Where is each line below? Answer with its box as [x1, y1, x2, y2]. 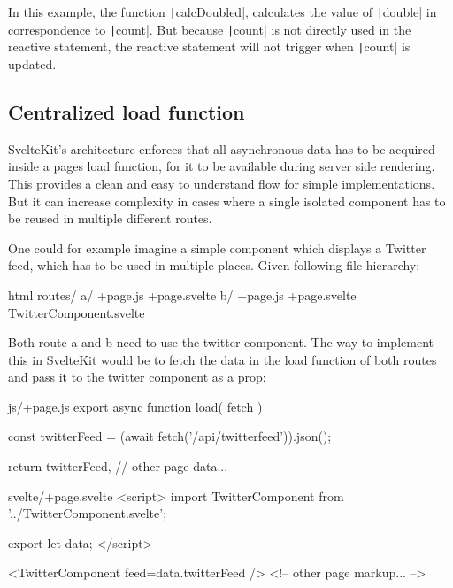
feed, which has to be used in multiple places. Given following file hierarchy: [8, 256, 420, 275]
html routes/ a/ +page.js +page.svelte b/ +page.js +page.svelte [8, 285, 357, 304]
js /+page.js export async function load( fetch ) [8, 397, 263, 415]
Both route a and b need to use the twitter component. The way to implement [8, 333, 434, 352]
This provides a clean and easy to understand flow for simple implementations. [8, 174, 435, 192]
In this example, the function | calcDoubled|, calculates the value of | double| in [8, 3, 437, 20]
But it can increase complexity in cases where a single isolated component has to [8, 191, 446, 210]
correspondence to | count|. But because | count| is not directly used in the [8, 19, 411, 38]
